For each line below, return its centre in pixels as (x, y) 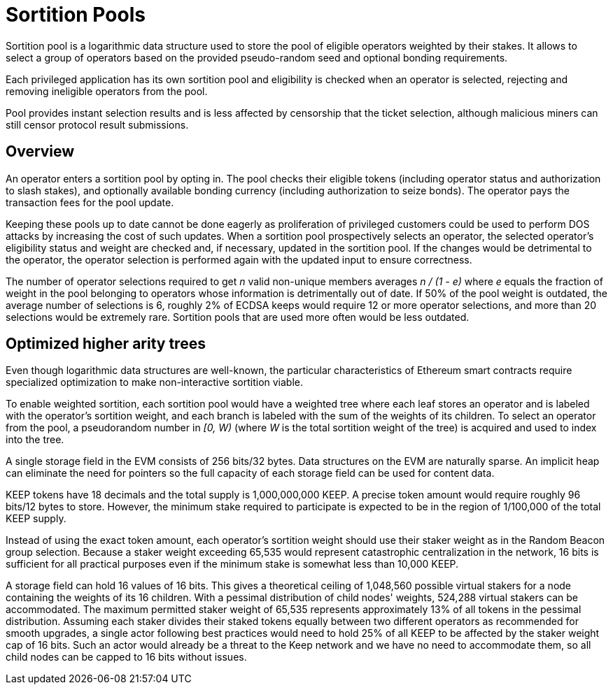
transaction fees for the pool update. (90, 202)
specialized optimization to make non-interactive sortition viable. (155, 382)
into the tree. (35, 440)
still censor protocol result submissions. (97, 124)
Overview (40, 152)
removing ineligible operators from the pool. (107, 91)
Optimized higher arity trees (106, 344)
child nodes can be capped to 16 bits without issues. (126, 657)
